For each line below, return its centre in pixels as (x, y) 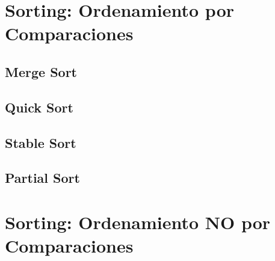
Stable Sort (41, 142)
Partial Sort (42, 178)
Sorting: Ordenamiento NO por (138, 222)
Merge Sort (41, 71)
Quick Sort (39, 107)
